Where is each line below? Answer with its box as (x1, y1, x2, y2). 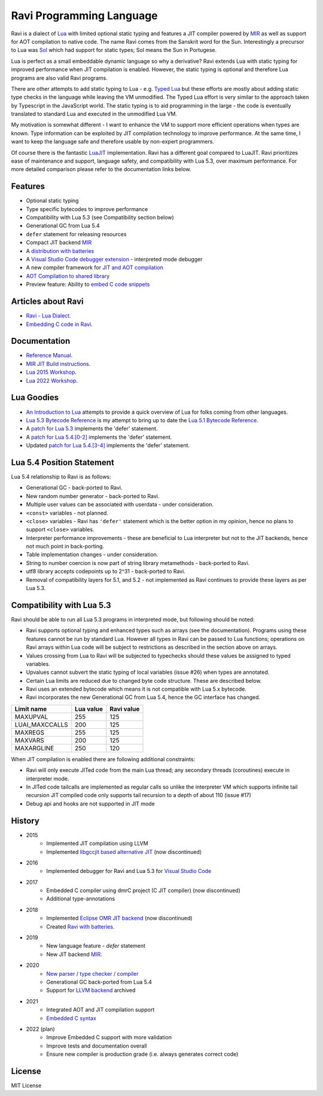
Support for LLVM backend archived (46, 987, 136, 994)
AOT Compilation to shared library (26, 272, 110, 279)
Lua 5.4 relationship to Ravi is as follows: (11, 473, 112, 480)
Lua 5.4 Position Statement (11, 457, 115, 468)
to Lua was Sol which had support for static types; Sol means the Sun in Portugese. (11, 47, 217, 54)
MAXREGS (14, 728, 45, 737)
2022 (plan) (26, 1025, 55, 1033)
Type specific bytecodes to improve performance (26, 205, 148, 212)
